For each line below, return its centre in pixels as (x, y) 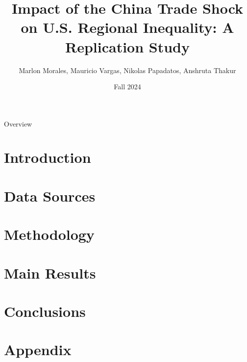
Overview (18, 123)
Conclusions (45, 311)
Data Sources (50, 195)
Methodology (49, 234)
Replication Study (127, 46)
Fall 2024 (127, 87)
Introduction (48, 157)
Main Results (50, 272)
